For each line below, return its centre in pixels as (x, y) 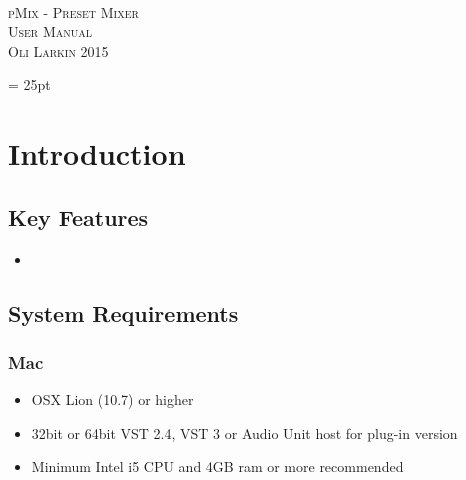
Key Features (78, 216)
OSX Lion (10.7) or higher (112, 399)
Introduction (97, 153)
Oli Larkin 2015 (58, 50)
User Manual (50, 31)
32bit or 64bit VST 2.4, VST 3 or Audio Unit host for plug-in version (244, 432)
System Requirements (123, 312)
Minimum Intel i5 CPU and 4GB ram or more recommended (217, 466)
